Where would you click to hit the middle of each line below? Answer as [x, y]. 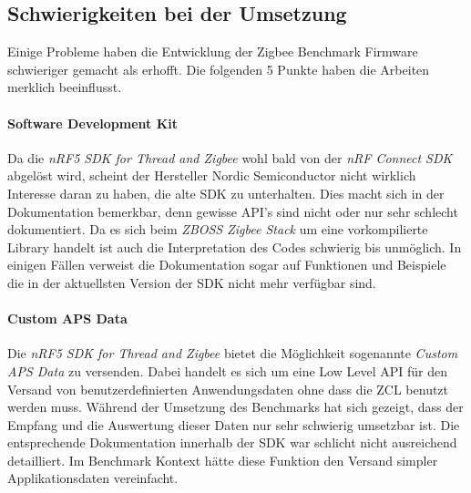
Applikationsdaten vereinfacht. [93, 478]
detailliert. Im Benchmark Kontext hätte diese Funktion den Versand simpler [223, 460]
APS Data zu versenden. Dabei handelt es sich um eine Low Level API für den [227, 370]
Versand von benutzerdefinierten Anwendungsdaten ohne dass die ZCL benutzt [228, 389]
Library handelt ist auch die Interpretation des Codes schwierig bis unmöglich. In [235, 246]
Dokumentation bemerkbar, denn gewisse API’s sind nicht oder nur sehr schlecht [233, 211]
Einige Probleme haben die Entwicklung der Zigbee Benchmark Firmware [213, 51]
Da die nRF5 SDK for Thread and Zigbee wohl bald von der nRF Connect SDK [230, 157]
